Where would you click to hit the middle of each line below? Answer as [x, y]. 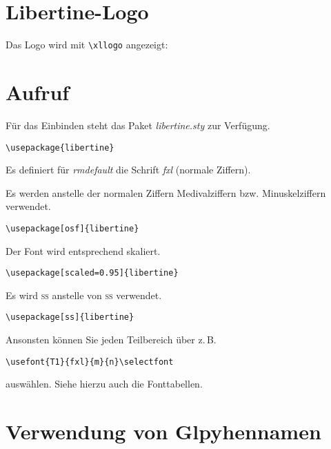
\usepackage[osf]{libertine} [72, 228]
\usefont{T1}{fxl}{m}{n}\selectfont [90, 362]
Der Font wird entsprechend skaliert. [83, 250]
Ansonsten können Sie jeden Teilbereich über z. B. [111, 340]
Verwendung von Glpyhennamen [163, 431]
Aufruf [38, 92]
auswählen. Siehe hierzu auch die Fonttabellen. [104, 384]
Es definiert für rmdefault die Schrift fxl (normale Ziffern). [128, 170]
